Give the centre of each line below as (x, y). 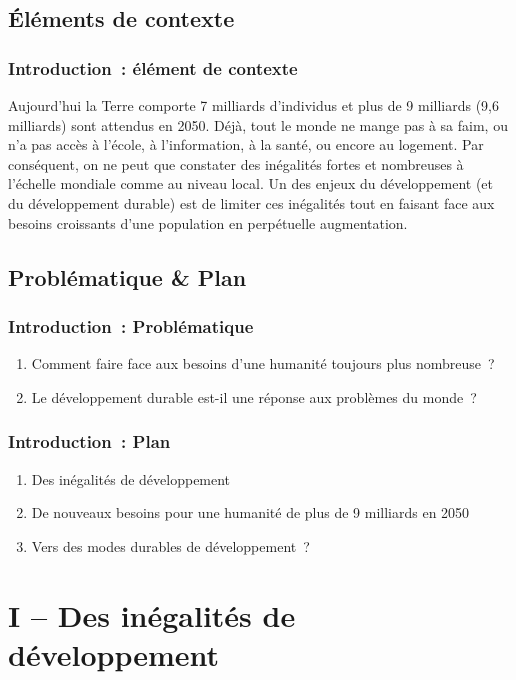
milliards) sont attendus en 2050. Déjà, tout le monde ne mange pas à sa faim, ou (258, 124)
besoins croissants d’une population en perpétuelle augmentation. (208, 222)
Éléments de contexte (121, 18)
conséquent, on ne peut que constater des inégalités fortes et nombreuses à (236, 163)
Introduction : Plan (89, 441)
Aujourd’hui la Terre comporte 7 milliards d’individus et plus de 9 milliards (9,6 (253, 105)
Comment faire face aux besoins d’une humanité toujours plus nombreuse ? (263, 363)
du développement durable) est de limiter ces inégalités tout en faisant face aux (251, 202)
